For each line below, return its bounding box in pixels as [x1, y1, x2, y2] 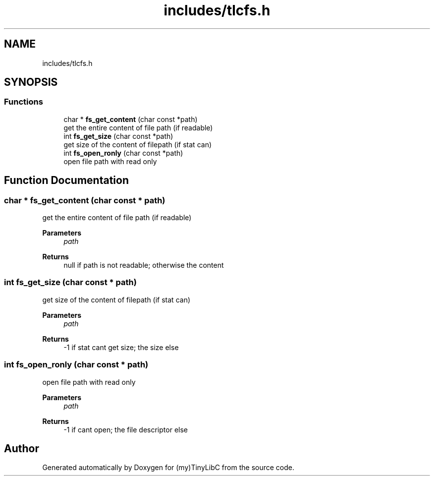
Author [4, 442, 39, 455]
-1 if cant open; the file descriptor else [63, 425, 188, 434]
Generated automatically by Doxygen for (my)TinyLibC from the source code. [42, 463, 295, 472]
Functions [4, 97, 43, 107]
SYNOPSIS [4, 76, 58, 89]
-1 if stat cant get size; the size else [63, 343, 179, 352]
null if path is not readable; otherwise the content [63, 261, 224, 270]
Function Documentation [4, 174, 129, 187]
